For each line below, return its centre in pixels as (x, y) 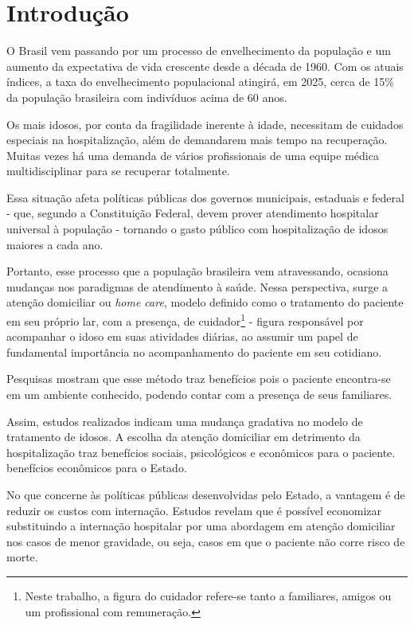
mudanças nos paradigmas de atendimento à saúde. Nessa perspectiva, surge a (197, 286)
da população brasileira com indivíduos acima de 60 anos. (147, 97)
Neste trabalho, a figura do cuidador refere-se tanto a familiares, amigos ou (208, 596)
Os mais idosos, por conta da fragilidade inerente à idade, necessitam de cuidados (205, 124)
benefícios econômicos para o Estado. (97, 468)
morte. (22, 557)
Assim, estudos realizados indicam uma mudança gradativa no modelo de (185, 421)
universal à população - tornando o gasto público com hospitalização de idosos (197, 229)
